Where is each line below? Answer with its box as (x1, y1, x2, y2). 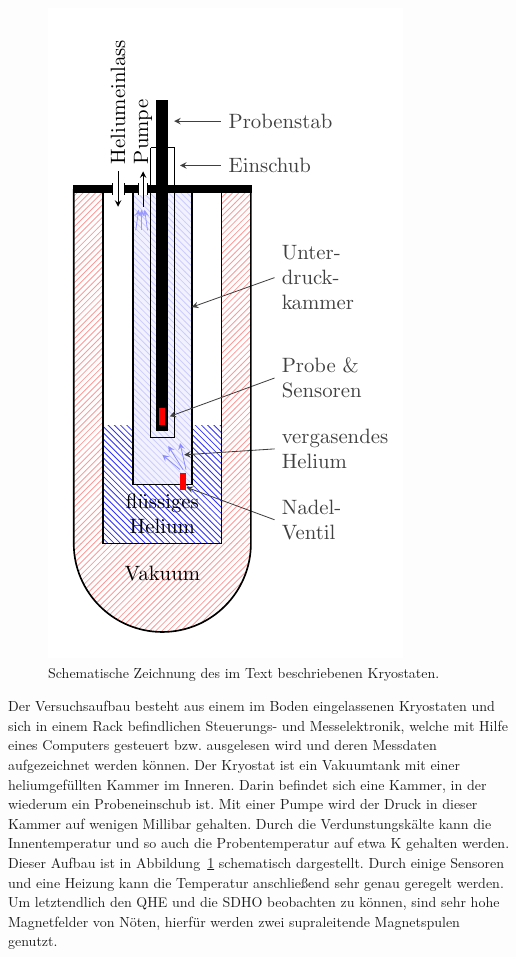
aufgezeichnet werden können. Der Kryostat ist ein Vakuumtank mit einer (8, 753, 461, 774)
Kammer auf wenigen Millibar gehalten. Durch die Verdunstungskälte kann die (8, 812, 492, 833)
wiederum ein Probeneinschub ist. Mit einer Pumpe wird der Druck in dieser (8, 793, 478, 814)
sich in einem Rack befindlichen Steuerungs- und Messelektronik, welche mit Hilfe (8, 714, 508, 735)
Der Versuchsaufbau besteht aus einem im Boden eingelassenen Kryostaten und (8, 695, 495, 716)
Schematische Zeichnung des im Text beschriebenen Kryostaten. (48, 661, 440, 682)
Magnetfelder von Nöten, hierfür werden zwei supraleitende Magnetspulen (8, 910, 460, 931)
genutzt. (8, 930, 58, 951)
